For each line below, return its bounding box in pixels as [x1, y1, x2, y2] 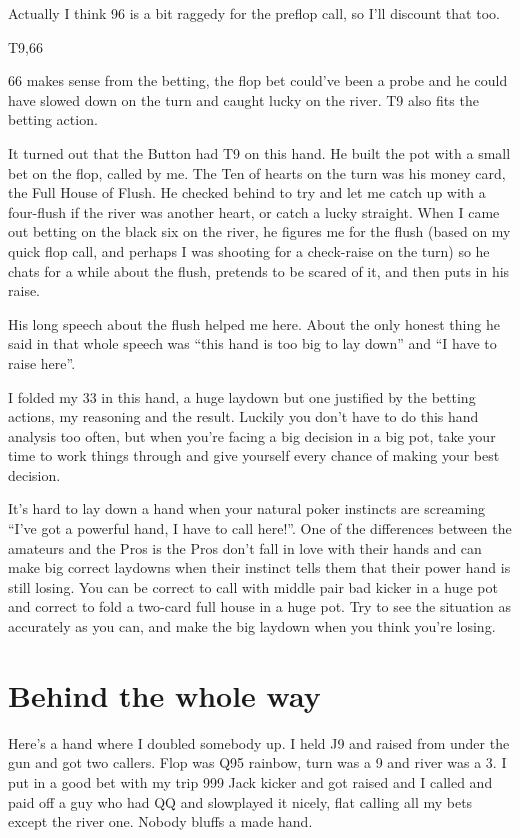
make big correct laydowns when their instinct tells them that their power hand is [8, 557, 511, 578]
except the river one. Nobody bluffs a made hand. [8, 811, 313, 832]
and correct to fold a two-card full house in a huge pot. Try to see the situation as [8, 596, 511, 617]
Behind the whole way [8, 674, 321, 715]
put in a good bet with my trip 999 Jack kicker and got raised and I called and [8, 771, 493, 792]
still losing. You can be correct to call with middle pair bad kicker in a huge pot [8, 576, 498, 597]
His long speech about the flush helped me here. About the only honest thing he [8, 313, 500, 334]
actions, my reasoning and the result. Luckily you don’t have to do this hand [8, 406, 479, 427]
